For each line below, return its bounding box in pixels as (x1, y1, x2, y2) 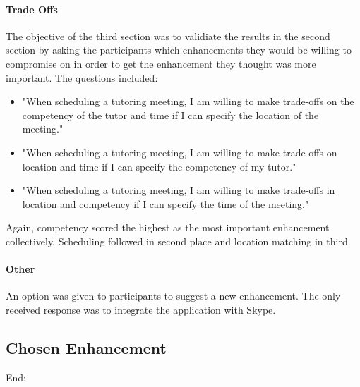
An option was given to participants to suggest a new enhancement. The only (6, 288, 341, 303)
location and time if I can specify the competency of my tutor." (22, 159, 296, 173)
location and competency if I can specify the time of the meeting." (22, 196, 309, 211)
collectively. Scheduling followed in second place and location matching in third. (6, 233, 351, 248)
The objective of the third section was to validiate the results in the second (6, 28, 330, 43)
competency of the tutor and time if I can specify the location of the (22, 107, 319, 122)
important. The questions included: (6, 70, 158, 85)
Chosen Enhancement (6, 336, 167, 358)
